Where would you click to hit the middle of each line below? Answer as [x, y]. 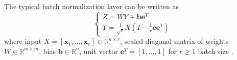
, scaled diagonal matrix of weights [174, 41]
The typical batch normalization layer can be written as [92, 6]
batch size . [216, 51]
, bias [47, 51]
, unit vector [99, 51]
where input [23, 41]
